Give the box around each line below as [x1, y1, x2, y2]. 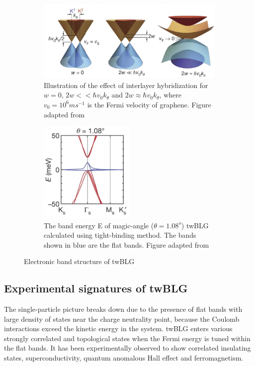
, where [159, 90, 181, 100]
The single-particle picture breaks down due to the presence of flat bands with [4, 304, 243, 314]
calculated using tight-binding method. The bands [44, 230, 196, 240]
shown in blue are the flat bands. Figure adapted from [44, 239, 209, 250]
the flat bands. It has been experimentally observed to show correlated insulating [4, 343, 251, 353]
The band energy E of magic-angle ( [44, 220, 154, 230]
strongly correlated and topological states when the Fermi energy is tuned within [4, 333, 251, 343]
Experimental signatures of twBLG [4, 280, 188, 296]
